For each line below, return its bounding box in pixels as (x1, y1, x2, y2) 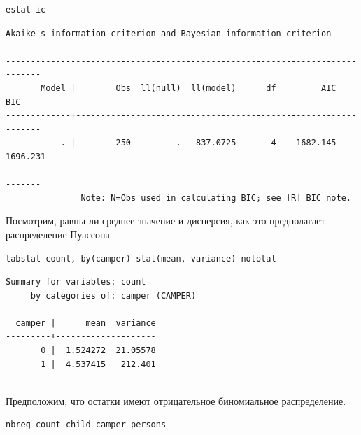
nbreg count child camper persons (6, 420, 167, 430)
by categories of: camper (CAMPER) (30, 290, 197, 301)
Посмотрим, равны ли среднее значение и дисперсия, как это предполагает (6, 213, 325, 228)
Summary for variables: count (6, 277, 146, 287)
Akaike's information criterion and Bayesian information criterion (6, 28, 332, 38)
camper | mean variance (15, 318, 156, 328)
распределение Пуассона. (6, 227, 113, 241)
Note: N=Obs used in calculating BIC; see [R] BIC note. (80, 192, 351, 203)
